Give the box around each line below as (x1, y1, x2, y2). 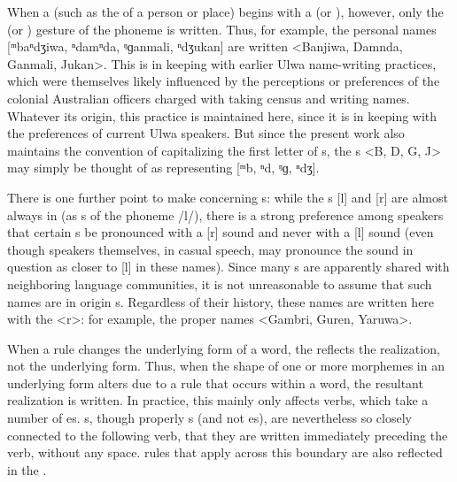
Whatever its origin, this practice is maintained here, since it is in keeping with (7, 106, 438, 125)
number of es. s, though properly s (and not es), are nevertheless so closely (7, 409, 412, 427)
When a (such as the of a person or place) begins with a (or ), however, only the (7, 3, 444, 20)
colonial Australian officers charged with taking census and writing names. (7, 88, 410, 107)
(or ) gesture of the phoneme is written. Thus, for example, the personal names (7, 19, 437, 38)
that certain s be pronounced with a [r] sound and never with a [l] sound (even (7, 223, 434, 241)
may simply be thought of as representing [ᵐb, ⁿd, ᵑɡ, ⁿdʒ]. (7, 158, 320, 177)
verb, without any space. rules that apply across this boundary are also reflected (7, 443, 443, 462)
